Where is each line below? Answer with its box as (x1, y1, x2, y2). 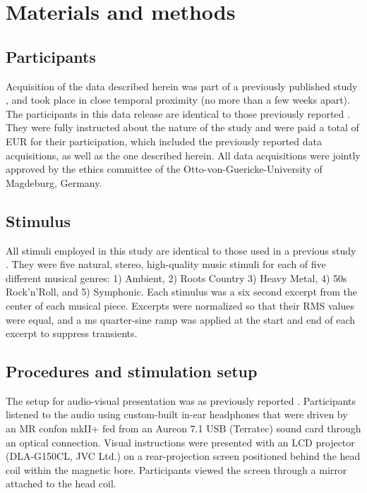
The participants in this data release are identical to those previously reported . (6, 106, 350, 121)
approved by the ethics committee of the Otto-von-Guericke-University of (6, 162, 323, 176)
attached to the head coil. (6, 476, 116, 491)
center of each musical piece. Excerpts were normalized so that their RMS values (6, 298, 354, 312)
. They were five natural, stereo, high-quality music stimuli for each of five (6, 257, 326, 272)
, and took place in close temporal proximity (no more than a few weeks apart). (6, 92, 350, 107)
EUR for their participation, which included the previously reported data (6, 133, 322, 148)
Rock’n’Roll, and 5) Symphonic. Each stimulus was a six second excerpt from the (6, 284, 358, 299)
